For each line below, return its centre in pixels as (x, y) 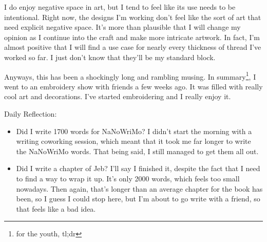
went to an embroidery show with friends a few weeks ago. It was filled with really (133, 86)
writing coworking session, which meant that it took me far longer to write (133, 141)
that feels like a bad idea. (56, 208)
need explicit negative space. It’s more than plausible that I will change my (122, 27)
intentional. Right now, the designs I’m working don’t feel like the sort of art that (133, 17)
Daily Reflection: (31, 114)
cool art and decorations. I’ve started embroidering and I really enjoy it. (118, 96)
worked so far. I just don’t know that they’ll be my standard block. (110, 57)
